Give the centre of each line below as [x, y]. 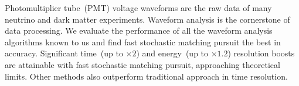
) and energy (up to [172, 53]
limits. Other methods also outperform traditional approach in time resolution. [146, 76]
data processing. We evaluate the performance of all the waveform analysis [139, 31]
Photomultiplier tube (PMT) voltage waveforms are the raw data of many [138, 8]
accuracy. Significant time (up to [64, 53]
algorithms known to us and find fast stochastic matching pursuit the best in [143, 42]
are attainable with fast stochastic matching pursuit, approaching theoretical [142, 64]
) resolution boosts [261, 53]
